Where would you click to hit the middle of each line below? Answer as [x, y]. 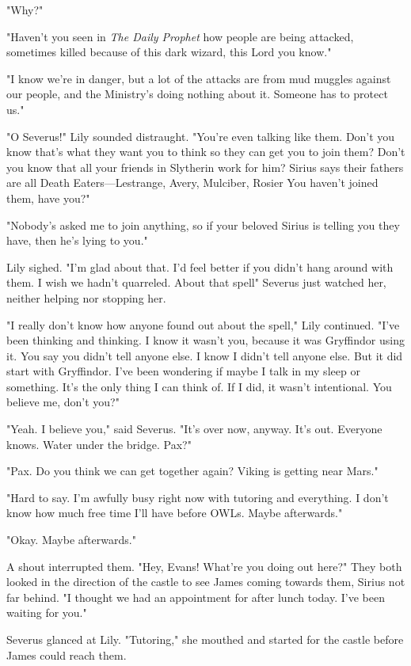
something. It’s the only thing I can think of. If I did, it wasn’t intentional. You [199, 386]
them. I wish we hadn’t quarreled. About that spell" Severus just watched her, [196, 282]
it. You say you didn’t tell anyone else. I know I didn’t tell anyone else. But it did [205, 355]
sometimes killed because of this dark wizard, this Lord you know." [169, 52]
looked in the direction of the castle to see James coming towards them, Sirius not [206, 582]
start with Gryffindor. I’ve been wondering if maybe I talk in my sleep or [183, 371]
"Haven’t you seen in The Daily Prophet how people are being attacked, [180, 36]
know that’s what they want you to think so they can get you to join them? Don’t [206, 152]
